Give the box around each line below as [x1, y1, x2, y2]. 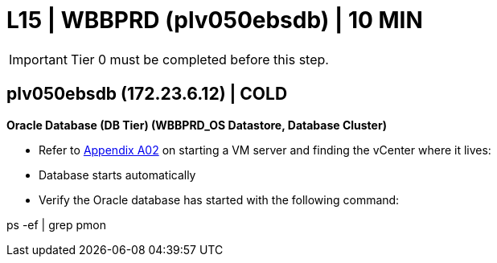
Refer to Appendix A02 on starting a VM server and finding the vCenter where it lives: [39, 142, 491, 157]
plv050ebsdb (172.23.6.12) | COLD [6, 84, 288, 105]
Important [9, 51, 68, 68]
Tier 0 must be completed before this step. [70, 51, 329, 68]
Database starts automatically [39, 167, 196, 182]
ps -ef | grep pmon [6, 217, 107, 232]
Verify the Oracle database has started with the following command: [39, 192, 400, 207]
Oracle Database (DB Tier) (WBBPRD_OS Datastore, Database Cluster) [6, 117, 387, 132]
